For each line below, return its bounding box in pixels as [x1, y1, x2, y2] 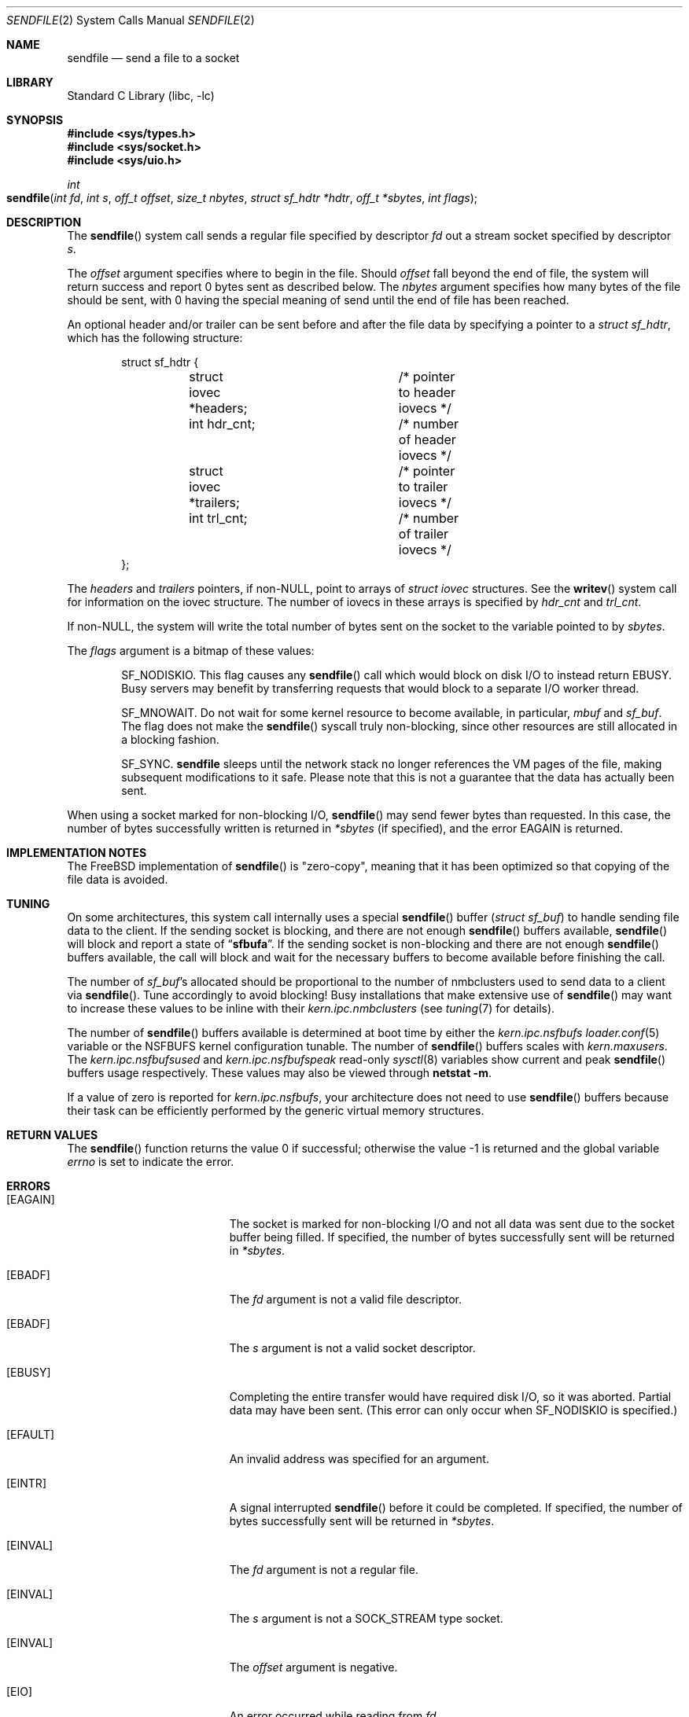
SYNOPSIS [6, 113, 64, 127]
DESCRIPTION [6, 215, 82, 229]
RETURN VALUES [6, 1128, 98, 1142]
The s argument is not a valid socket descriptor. [229, 1341, 476, 1355]
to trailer [398, 479, 448, 495]
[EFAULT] [6, 1428, 55, 1441]
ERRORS [6, 1179, 51, 1193]
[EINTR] [6, 1476, 46, 1490]
